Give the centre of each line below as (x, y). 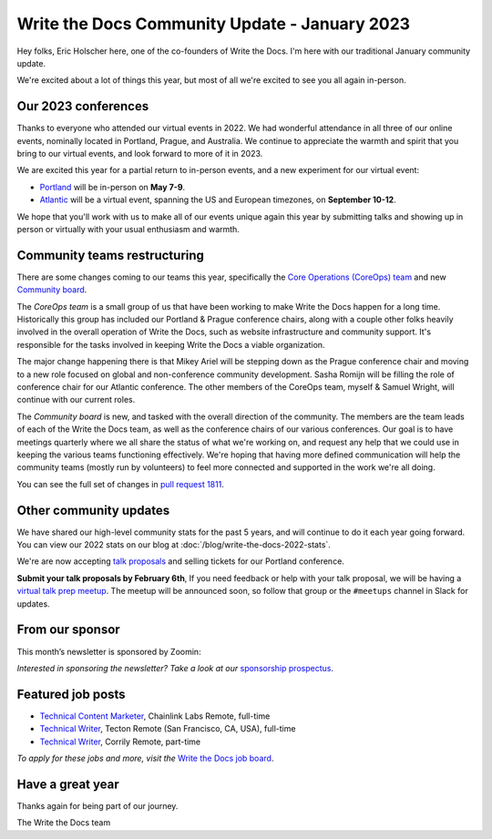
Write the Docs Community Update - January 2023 (213, 24)
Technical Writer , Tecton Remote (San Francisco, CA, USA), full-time (168, 729)
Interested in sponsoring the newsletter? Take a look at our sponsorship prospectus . (175, 668)
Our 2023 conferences (83, 106)
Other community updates (93, 510)
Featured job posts (72, 694)
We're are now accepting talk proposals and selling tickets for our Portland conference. (181, 561)
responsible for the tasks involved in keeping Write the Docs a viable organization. (171, 344)
